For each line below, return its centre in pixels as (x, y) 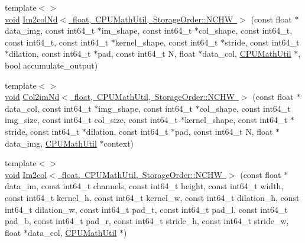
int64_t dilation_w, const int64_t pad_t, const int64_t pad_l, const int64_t (146, 209)
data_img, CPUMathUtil (51, 143)
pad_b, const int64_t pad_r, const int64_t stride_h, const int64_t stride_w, (147, 221)
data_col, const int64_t (48, 108)
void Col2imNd (32, 97)
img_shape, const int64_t (145, 108)
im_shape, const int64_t (147, 30)
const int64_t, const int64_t (57, 42)
